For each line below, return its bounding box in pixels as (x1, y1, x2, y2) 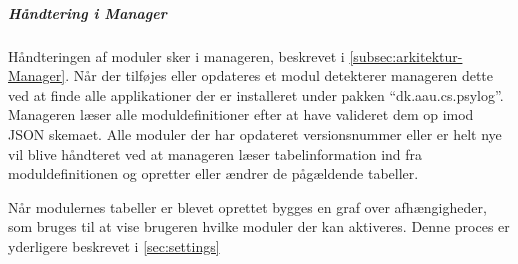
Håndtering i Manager (8, 2, 167, 23)
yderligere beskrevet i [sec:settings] (8, 235, 220, 256)
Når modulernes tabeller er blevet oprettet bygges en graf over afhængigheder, (8, 196, 487, 217)
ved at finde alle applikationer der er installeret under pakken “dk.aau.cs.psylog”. (8, 84, 504, 105)
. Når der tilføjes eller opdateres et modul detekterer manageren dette (65, 65, 494, 86)
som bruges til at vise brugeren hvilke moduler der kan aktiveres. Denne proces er (8, 216, 510, 237)
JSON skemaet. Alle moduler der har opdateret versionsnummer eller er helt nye (8, 123, 502, 144)
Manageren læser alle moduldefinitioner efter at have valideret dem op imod (8, 104, 474, 125)
